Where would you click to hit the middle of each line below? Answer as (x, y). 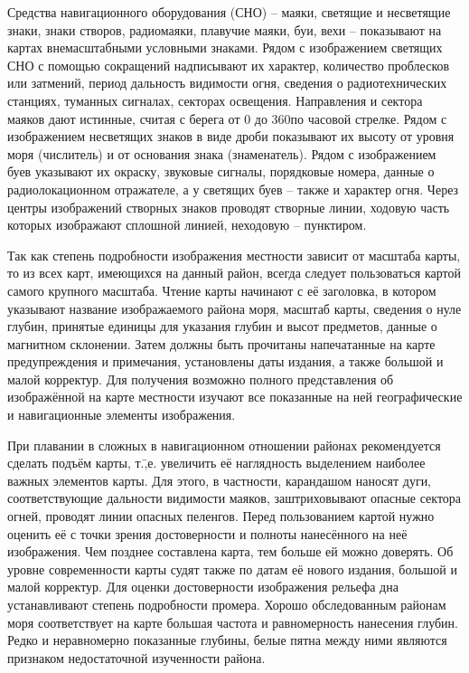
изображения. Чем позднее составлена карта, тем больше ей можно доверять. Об (230, 551)
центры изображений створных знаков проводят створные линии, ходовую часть (229, 207)
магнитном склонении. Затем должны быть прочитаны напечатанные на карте (221, 343)
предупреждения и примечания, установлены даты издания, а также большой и (225, 361)
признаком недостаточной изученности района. (136, 657)
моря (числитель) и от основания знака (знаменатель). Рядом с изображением (222, 153)
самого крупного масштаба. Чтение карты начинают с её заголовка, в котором (222, 290)
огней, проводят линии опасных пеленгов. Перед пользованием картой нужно (221, 516)
